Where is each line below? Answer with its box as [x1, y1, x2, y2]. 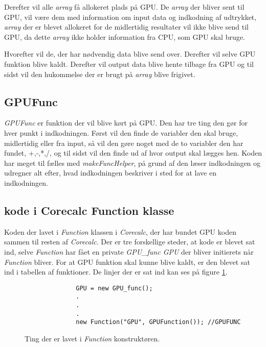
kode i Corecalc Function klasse [4, 202, 174, 218]
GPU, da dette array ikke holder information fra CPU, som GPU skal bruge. [4, 31, 245, 42]
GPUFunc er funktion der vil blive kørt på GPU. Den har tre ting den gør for [4, 117, 248, 128]
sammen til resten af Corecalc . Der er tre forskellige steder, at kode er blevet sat [4, 236, 255, 247]
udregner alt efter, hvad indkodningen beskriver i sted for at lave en [4, 167, 216, 178]
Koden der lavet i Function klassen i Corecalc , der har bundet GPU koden [4, 226, 236, 237]
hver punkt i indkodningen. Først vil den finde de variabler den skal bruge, [4, 127, 238, 138]
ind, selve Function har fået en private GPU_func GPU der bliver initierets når [4, 246, 254, 257]
